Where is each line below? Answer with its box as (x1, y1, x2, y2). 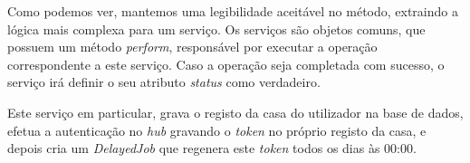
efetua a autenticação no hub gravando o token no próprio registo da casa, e (7, 120, 427, 139)
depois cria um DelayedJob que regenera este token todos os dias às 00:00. (7, 139, 417, 158)
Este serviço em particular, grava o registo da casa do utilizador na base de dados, (7, 102, 464, 121)
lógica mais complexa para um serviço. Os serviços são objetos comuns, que (7, 19, 426, 38)
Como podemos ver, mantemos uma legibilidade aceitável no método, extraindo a (7, 2, 458, 20)
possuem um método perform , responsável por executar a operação (7, 37, 378, 56)
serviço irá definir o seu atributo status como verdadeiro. (7, 72, 321, 91)
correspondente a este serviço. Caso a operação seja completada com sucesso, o (7, 54, 445, 73)
